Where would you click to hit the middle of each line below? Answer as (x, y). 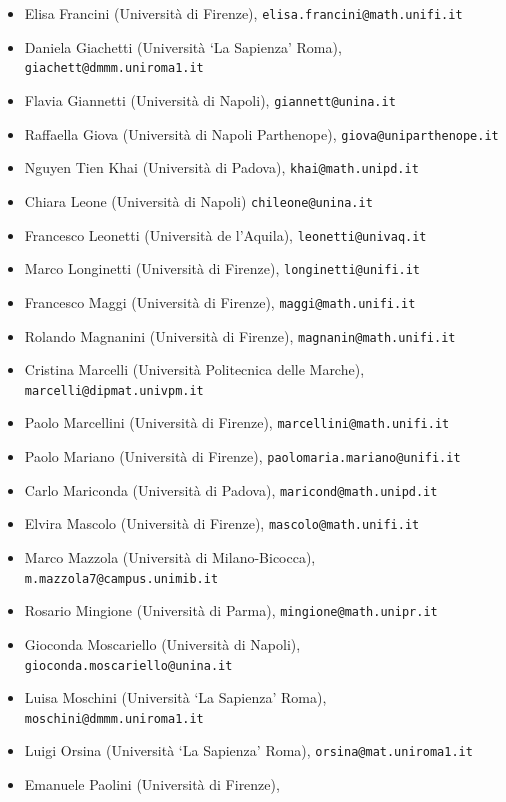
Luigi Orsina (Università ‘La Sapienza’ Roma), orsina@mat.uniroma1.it (248, 750)
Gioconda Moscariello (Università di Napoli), (162, 643)
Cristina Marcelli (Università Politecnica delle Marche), (194, 369)
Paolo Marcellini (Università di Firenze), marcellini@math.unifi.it (237, 422)
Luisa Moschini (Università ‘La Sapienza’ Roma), (175, 697)
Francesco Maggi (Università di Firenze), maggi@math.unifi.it (220, 301)
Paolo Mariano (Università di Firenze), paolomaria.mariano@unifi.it (242, 456)
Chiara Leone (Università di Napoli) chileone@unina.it (198, 200)
